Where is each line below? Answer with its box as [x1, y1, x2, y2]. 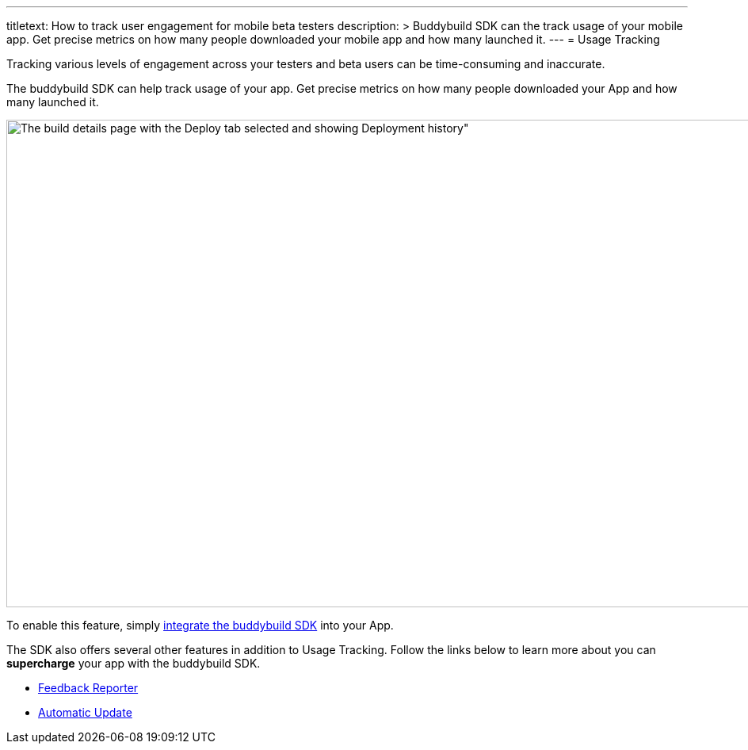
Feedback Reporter [38, 681, 139, 695]
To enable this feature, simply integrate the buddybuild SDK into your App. [6, 618, 394, 632]
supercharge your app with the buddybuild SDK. [6, 656, 261, 670]
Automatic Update [38, 706, 132, 719]
